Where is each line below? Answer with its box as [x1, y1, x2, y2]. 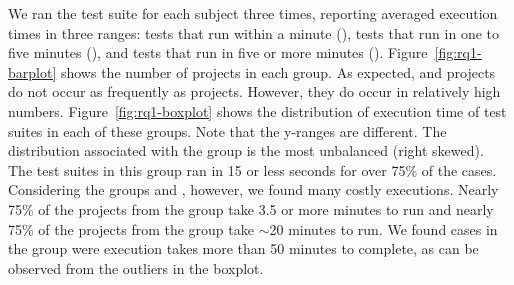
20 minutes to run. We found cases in [269, 218, 498, 239]
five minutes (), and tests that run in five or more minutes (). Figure [8, 42, 428, 63]
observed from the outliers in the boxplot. [8, 257, 264, 278]
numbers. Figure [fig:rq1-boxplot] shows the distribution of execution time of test [8, 100, 507, 121]
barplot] [8, 61, 57, 82]
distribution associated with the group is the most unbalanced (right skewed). [8, 140, 484, 161]
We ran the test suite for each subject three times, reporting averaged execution [8, 3, 498, 23]
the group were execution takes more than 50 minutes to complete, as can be [8, 238, 479, 259]
